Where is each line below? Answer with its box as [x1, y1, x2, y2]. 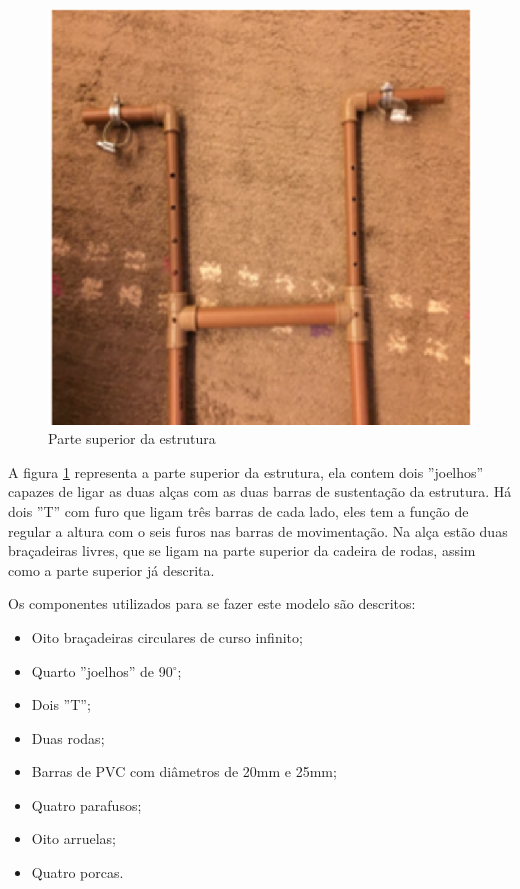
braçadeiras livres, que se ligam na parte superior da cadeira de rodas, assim [8, 540, 476, 561]
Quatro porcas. [31, 862, 124, 883]
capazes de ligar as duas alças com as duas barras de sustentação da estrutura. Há [8, 481, 512, 502]
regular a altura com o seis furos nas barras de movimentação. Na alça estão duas [8, 520, 508, 541]
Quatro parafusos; [31, 794, 142, 815]
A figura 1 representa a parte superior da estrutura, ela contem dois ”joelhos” [8, 461, 484, 482]
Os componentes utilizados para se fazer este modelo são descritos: [8, 593, 416, 614]
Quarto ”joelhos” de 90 [31, 660, 173, 681]
